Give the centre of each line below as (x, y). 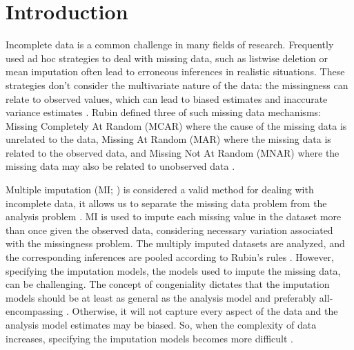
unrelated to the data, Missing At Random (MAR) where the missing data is (168, 139)
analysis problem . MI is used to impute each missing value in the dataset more (174, 216)
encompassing (35, 311)
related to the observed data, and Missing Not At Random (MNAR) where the (173, 152)
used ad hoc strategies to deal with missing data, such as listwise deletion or (167, 58)
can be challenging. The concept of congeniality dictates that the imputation (168, 284)
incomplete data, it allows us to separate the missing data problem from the (166, 203)
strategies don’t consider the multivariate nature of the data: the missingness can (177, 85)
